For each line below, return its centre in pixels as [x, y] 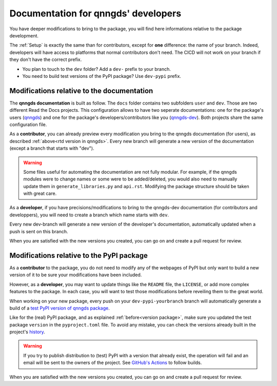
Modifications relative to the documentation [81, 90]
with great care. [40, 194]
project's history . [27, 332]
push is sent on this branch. [39, 231]
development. [24, 35]
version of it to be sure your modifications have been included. [76, 275]
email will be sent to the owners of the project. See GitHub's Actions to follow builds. [113, 363]
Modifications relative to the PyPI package [79, 256]
